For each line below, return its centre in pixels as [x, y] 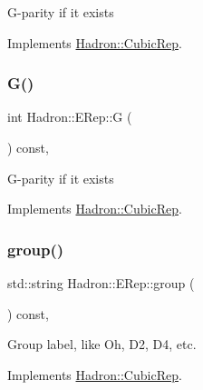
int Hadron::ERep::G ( [70, 117]
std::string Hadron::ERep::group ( [101, 283]
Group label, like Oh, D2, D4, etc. [102, 344]
